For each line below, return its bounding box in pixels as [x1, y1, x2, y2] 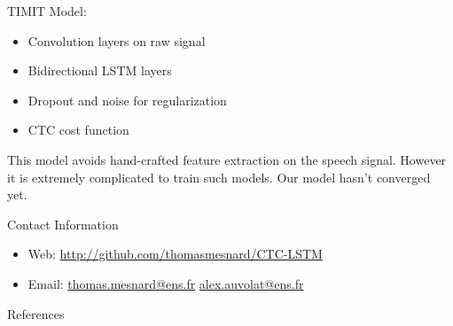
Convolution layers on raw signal [27, 31, 206, 50]
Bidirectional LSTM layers [27, 61, 172, 80]
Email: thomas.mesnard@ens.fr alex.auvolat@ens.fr [27, 274, 304, 292]
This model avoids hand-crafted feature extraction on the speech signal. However [7, 150, 447, 168]
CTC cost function [27, 120, 129, 139]
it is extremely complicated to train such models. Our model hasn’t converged [7, 167, 431, 186]
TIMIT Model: [7, 2, 87, 19]
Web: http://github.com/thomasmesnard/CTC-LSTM [27, 244, 323, 263]
